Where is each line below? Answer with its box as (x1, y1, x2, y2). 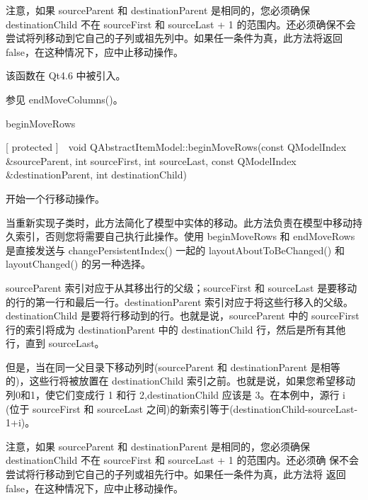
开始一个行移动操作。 (6, 191, 105, 205)
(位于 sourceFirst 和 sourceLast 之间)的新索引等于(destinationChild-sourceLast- (6, 401, 358, 416)
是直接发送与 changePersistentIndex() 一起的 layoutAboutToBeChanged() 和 (6, 242, 345, 257)
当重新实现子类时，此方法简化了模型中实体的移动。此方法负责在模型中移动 (6, 215, 352, 229)
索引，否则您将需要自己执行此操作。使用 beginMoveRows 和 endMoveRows (15, 229, 355, 244)
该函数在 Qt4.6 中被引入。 (6, 68, 126, 83)
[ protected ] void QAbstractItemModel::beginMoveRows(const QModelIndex (6, 140, 347, 154)
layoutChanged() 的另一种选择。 (6, 256, 151, 271)
